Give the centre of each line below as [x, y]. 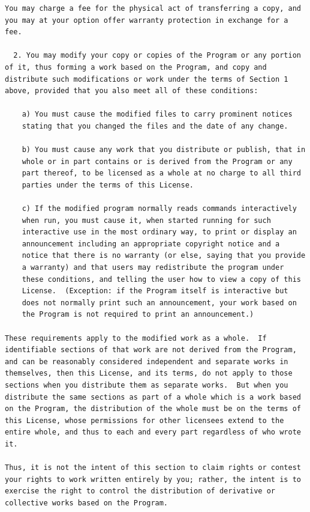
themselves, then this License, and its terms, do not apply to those [149, 373]
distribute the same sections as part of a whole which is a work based [153, 397]
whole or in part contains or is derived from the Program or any [157, 161]
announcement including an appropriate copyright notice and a [151, 244]
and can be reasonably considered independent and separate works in [147, 361]
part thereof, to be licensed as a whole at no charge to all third [161, 173]
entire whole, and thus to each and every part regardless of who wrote [153, 432]
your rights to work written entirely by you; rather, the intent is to [153, 479]
